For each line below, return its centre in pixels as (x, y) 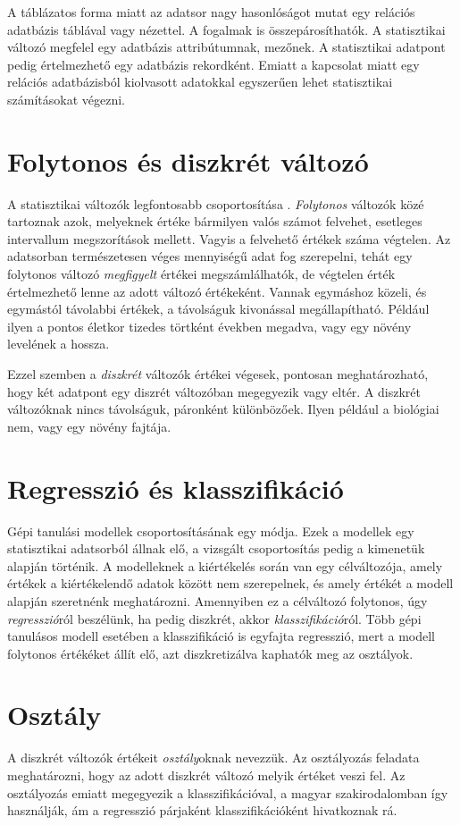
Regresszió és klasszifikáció (176, 488)
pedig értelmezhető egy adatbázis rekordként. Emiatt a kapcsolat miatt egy (213, 64)
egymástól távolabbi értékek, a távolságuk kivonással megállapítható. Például (218, 309)
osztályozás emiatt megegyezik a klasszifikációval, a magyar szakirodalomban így (228, 792)
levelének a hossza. (59, 344)
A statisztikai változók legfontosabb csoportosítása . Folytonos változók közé (216, 203)
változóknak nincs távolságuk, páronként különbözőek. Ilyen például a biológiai (223, 409)
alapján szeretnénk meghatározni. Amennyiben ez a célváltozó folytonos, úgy (217, 600)
